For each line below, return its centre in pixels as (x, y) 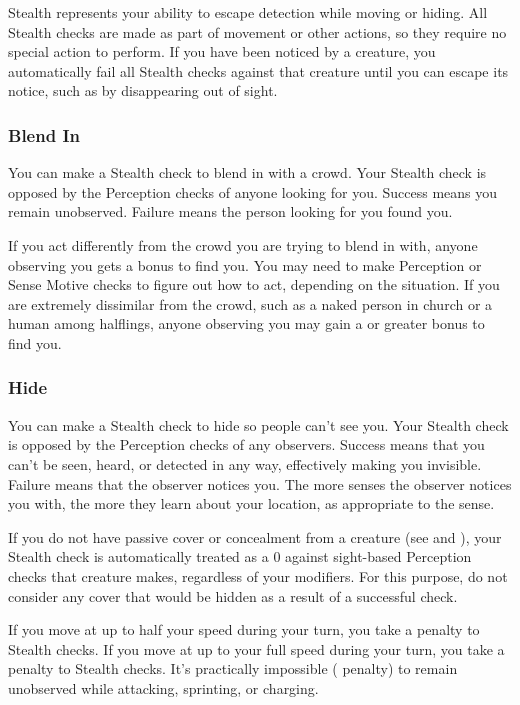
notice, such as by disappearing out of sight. (143, 90)
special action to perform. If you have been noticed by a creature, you (222, 51)
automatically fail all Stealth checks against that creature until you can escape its (258, 70)
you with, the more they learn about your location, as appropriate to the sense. (251, 503)
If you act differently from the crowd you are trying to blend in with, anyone (243, 244)
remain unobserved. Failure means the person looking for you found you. (230, 211)
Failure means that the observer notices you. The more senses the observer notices (260, 483)
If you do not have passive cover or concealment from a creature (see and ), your (255, 536)
